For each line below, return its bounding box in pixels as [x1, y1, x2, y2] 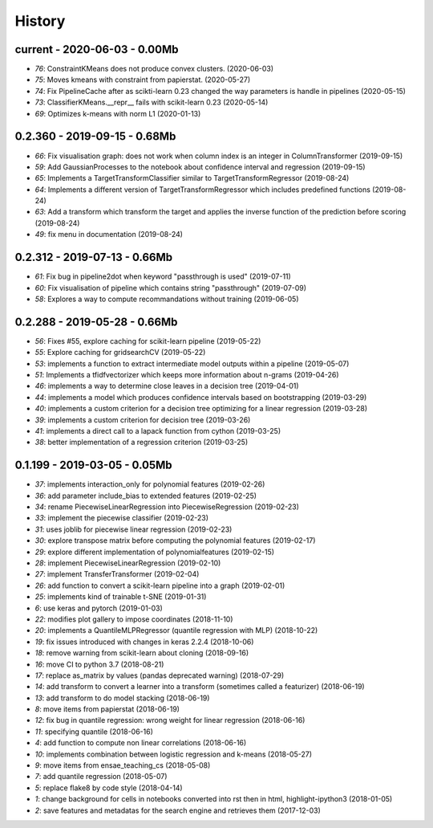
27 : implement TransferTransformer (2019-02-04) [34, 569, 200, 579]
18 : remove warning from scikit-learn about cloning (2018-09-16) [34, 648, 249, 658]
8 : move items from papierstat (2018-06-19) [34, 704, 180, 714]
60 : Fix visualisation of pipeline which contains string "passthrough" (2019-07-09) [34, 283, 307, 292]
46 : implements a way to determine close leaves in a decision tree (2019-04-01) [34, 381, 300, 391]
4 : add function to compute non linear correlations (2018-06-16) [34, 738, 247, 748]
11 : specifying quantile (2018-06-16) [34, 727, 154, 736]
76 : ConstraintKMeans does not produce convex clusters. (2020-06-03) [34, 64, 274, 74]
